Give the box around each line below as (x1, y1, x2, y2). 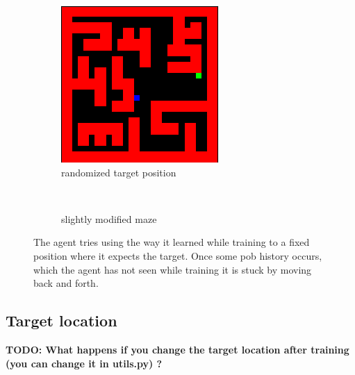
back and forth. (33, 276, 99, 290)
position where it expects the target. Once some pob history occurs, (33, 248, 322, 262)
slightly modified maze (61, 211, 157, 226)
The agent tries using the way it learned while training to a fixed (33, 235, 310, 249)
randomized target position (61, 165, 176, 179)
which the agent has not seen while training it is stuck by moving (33, 262, 312, 276)
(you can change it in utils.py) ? (6, 356, 163, 370)
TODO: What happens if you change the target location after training (6, 342, 349, 356)
